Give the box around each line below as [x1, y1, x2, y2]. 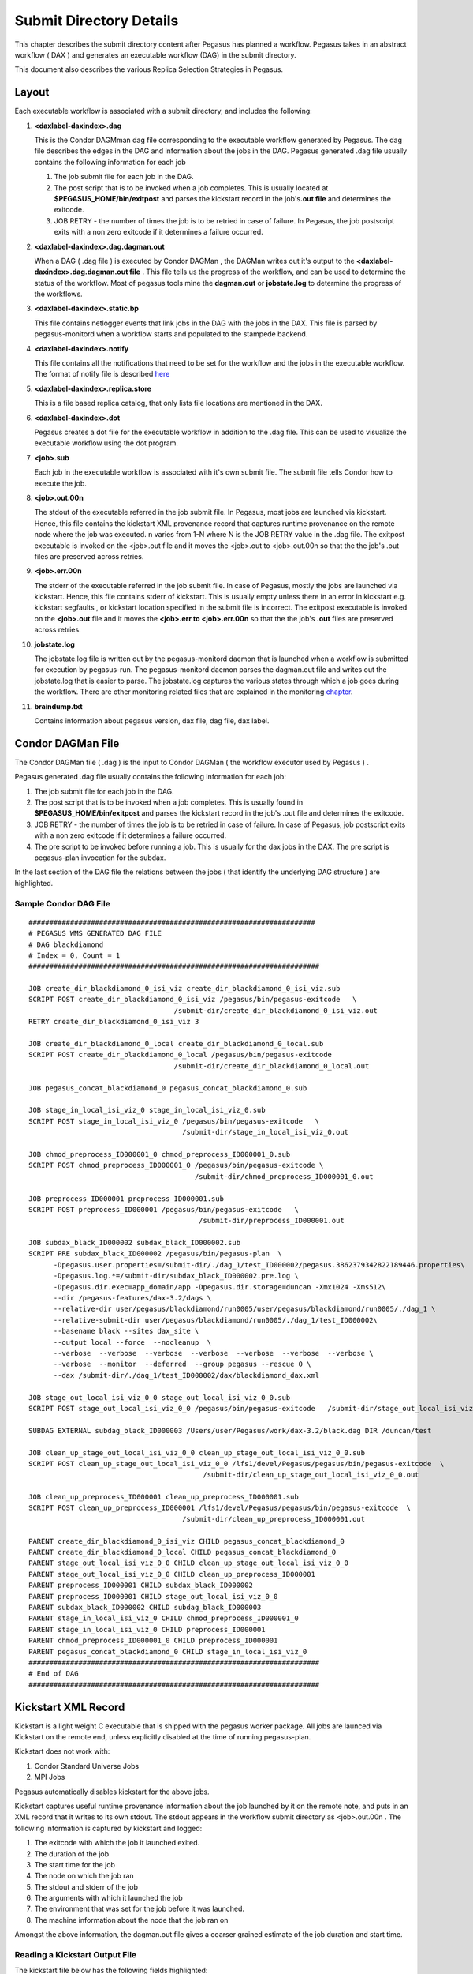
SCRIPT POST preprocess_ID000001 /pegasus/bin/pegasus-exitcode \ [28, 1205, 299, 1214]
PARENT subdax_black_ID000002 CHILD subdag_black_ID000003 [28, 1603, 262, 1612]
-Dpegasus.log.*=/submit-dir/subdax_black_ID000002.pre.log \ [53, 1271, 299, 1281]
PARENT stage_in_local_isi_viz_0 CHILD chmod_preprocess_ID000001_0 [28, 1614, 299, 1623]
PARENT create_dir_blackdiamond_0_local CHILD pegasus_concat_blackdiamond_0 [28, 1548, 337, 1557]
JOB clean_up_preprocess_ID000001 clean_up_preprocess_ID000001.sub [28, 1492, 299, 1502]
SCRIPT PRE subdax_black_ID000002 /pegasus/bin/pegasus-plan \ [28, 1249, 283, 1259]
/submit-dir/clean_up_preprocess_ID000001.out [181, 1514, 366, 1523]
